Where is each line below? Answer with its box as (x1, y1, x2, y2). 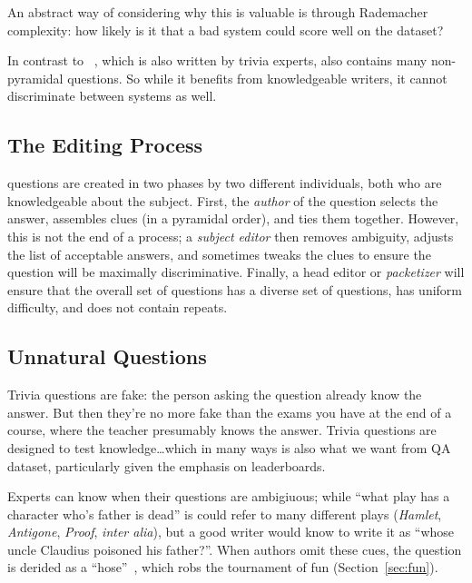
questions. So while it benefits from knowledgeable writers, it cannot (67, 68, 447, 87)
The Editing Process (7, 131, 203, 159)
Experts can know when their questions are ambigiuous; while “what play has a (7, 487, 450, 506)
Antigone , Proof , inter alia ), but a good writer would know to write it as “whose (7, 522, 455, 541)
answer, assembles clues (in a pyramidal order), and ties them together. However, (7, 209, 459, 228)
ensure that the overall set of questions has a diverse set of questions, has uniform (7, 280, 463, 299)
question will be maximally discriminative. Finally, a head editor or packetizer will (7, 262, 465, 282)
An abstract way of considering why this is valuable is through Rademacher (7, 3, 428, 21)
